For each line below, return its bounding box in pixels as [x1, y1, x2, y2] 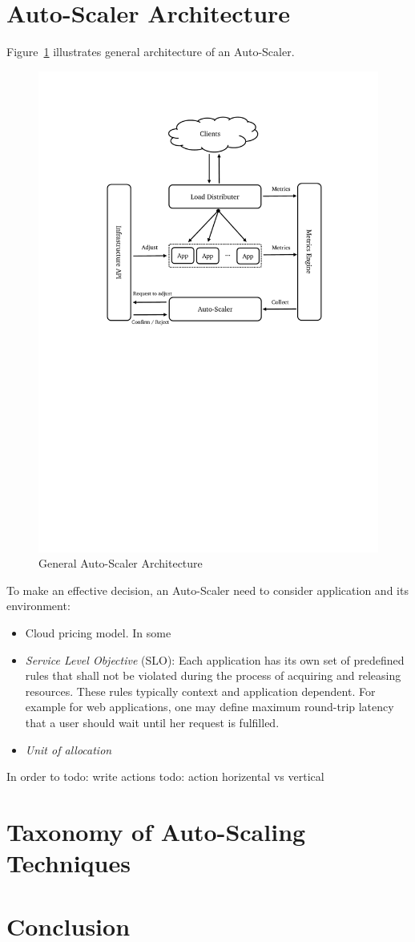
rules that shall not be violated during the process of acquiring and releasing [25, 667, 401, 684]
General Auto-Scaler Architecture [38, 555, 203, 572]
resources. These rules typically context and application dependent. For [25, 682, 376, 699]
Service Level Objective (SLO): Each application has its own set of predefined [25, 651, 405, 668]
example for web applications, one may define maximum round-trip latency [25, 698, 394, 715]
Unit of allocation [25, 741, 112, 758]
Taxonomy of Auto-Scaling [6, 815, 306, 847]
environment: [6, 597, 71, 614]
